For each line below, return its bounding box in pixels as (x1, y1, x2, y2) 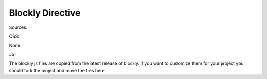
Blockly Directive (9, 7, 81, 18)
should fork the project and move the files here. (9, 67, 106, 73)
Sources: (9, 25, 28, 30)
